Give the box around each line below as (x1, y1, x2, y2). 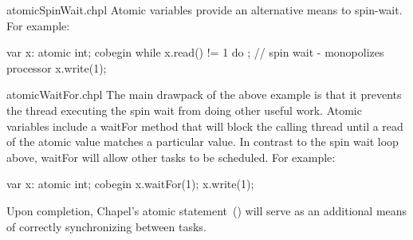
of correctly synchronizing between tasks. (6, 218, 206, 234)
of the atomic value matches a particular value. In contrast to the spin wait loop (6, 133, 399, 150)
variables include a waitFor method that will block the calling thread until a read (6, 117, 403, 134)
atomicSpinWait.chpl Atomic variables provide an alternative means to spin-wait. (6, 2, 403, 18)
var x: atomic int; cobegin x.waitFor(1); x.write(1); (6, 175, 254, 192)
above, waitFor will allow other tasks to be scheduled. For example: (6, 148, 336, 165)
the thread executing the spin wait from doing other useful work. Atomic (6, 101, 362, 118)
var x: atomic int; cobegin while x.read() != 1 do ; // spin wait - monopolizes (6, 44, 384, 61)
